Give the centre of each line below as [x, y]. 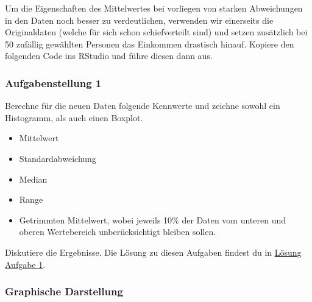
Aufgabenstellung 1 [53, 83]
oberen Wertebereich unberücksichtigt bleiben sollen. [118, 232]
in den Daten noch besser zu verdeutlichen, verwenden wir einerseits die [139, 20]
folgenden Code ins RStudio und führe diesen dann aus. [109, 56]
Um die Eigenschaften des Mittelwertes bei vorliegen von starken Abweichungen [154, 8]
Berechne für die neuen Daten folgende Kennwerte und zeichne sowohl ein [143, 106]
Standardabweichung [58, 158]
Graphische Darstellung [64, 291]
